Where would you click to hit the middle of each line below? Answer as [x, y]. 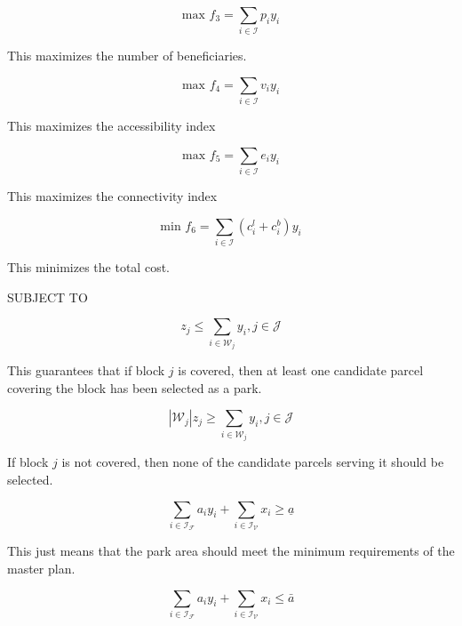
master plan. [41, 568]
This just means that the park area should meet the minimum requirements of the [231, 551]
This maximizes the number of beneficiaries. [127, 56]
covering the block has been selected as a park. [135, 387]
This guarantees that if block [86, 370]
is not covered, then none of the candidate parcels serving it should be [253, 462]
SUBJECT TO [48, 297]
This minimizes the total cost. [88, 267]
